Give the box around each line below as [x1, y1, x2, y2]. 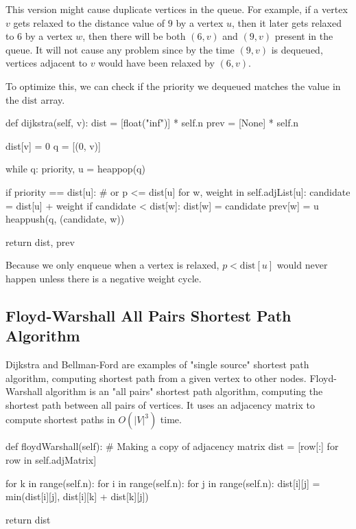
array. [40, 92, 65, 106]
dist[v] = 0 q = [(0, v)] [5, 138, 101, 153]
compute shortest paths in [5, 412, 115, 427]
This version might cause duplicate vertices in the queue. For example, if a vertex [5, 2, 348, 16]
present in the [274, 29, 333, 43]
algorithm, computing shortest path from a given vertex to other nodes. [5, 370, 307, 385]
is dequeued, [271, 42, 323, 56]
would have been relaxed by [98, 56, 215, 70]
